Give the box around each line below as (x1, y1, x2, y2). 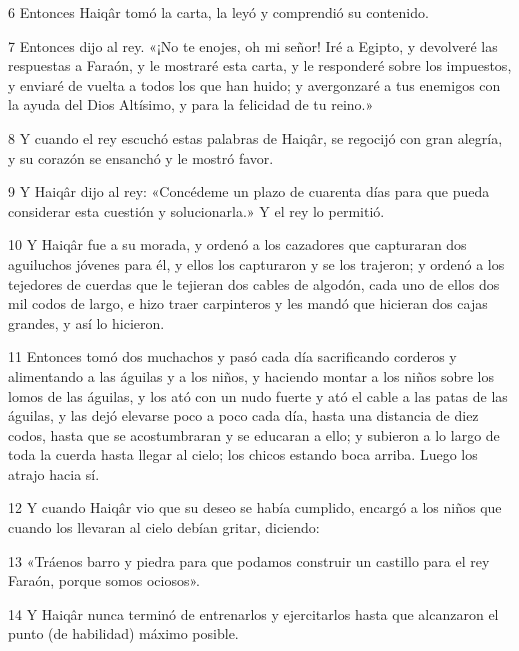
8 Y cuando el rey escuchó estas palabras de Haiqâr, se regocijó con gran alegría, (8, 127, 503, 148)
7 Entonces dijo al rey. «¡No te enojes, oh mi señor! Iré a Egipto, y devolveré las (8, 35, 498, 56)
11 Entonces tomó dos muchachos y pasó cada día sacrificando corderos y (8, 346, 457, 367)
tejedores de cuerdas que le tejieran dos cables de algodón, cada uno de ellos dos (8, 273, 500, 294)
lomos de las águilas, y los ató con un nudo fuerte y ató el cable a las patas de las (8, 385, 508, 406)
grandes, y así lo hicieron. (8, 312, 165, 333)
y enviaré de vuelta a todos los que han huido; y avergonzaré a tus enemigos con (8, 74, 501, 95)
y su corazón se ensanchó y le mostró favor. (8, 147, 274, 168)
